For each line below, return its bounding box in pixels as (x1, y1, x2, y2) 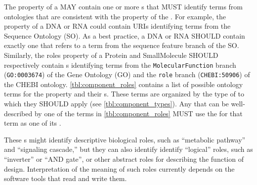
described (4, 108, 33, 118)
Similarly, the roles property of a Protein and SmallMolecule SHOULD (4, 49, 218, 60)
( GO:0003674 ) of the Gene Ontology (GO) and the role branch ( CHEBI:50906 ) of (4, 69, 250, 80)
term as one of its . (4, 118, 61, 128)
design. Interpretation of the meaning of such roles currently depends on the (4, 163, 235, 174)
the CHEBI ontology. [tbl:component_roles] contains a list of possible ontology (4, 79, 243, 89)
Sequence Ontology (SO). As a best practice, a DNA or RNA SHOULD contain (4, 30, 245, 41)
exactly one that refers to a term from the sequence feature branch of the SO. (4, 40, 239, 50)
